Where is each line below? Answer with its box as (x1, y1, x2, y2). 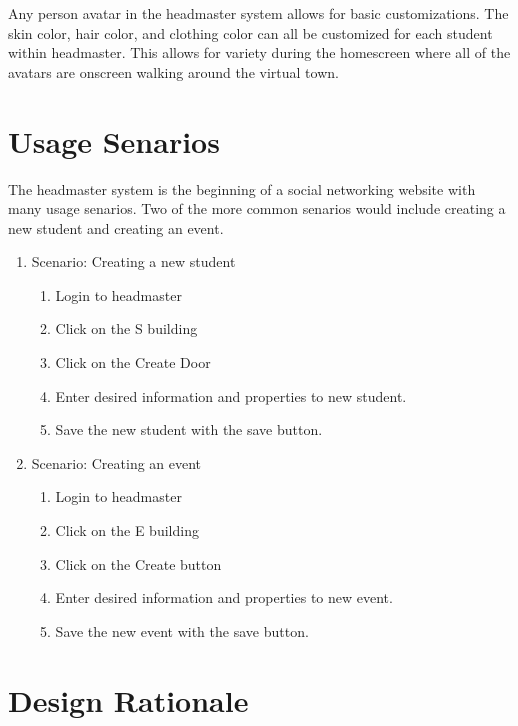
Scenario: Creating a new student (31, 251, 236, 272)
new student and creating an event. (8, 217, 224, 238)
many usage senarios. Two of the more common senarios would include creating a (8, 198, 506, 219)
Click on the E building (55, 520, 199, 541)
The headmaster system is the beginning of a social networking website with (8, 178, 476, 199)
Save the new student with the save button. (55, 419, 323, 440)
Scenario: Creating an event (31, 452, 202, 473)
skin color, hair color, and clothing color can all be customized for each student (8, 22, 493, 43)
